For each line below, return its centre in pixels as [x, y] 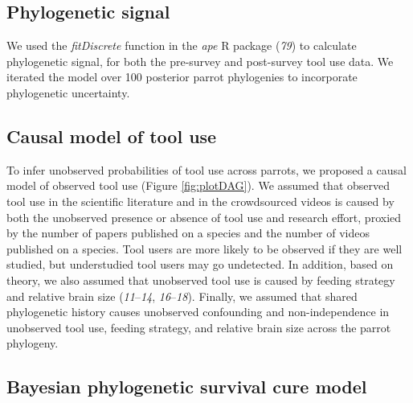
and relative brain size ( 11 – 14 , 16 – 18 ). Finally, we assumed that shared [182, 296]
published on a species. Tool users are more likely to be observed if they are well [204, 248]
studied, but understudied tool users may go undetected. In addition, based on [200, 264]
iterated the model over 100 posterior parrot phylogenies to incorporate [182, 77]
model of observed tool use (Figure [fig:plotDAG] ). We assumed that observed [198, 185]
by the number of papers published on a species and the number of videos [188, 233]
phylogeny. [33, 343]
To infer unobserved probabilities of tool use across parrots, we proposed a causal [206, 169]
